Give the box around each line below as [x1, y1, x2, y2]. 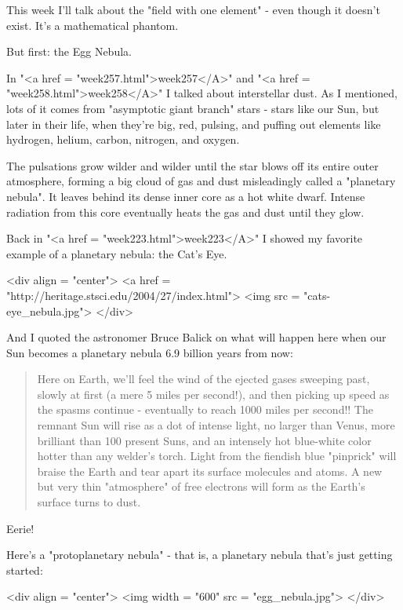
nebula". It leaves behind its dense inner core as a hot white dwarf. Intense [6, 188, 365, 204]
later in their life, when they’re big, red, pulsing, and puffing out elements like [6, 115, 381, 132]
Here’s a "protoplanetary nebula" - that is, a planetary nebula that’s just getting [6, 546, 393, 563]
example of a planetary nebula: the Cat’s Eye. [6, 245, 227, 261]
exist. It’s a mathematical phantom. [6, 16, 179, 33]
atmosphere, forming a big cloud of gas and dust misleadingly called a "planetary [6, 173, 396, 189]
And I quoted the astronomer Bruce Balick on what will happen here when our [6, 329, 387, 345]
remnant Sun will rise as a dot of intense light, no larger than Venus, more [37, 417, 395, 433]
